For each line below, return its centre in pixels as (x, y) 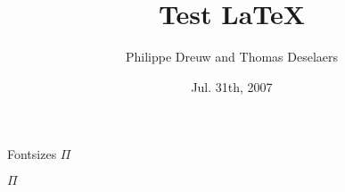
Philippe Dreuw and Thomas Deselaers (232, 57)
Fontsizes (32, 154)
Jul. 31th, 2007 (232, 86)
